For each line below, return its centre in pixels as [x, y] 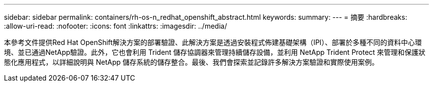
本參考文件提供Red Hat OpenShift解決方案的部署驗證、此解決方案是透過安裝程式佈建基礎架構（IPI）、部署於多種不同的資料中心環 [213, 42]
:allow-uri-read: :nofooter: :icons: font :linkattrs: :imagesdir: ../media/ [116, 26]
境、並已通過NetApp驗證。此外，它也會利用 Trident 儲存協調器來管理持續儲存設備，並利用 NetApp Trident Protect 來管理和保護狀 [215, 52]
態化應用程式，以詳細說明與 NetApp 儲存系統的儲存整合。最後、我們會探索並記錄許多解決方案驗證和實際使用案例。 [191, 62]
